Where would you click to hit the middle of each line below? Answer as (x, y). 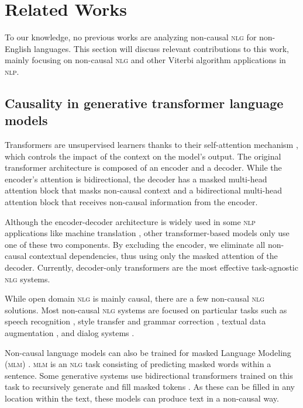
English (18, 48)
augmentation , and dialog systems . (70, 333)
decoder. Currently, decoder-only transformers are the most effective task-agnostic (151, 267)
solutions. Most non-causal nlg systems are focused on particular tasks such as (146, 310)
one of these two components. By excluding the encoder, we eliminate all (135, 244)
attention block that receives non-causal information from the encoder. (131, 202)
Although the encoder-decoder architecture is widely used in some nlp (130, 221)
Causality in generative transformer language (144, 103)
